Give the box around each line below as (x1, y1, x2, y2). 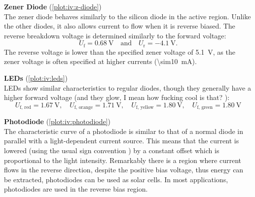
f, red (20, 105, 31, 110)
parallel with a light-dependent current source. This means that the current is (4, 135, 239, 146)
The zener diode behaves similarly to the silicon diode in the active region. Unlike (4, 11, 251, 21)
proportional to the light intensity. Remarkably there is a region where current (4, 155, 241, 165)
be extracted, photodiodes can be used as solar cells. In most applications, (4, 174, 228, 184)
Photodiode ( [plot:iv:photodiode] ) (4, 116, 111, 127)
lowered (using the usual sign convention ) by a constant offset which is (4, 145, 219, 156)
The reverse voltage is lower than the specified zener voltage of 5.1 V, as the (4, 46, 235, 57)
